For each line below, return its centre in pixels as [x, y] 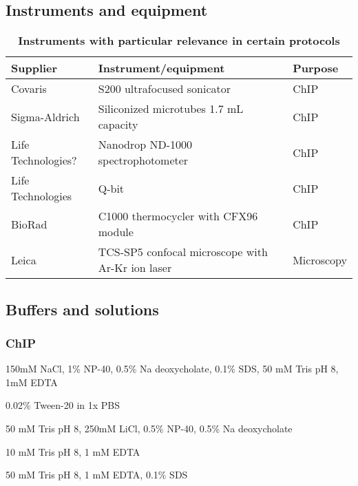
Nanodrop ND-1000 [145, 145]
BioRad [29, 224]
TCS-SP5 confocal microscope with [183, 252]
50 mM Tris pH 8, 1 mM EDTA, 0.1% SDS [97, 475]
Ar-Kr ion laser [135, 268]
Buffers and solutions [82, 309]
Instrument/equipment [161, 68]
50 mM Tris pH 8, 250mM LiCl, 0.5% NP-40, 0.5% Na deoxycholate [149, 428]
